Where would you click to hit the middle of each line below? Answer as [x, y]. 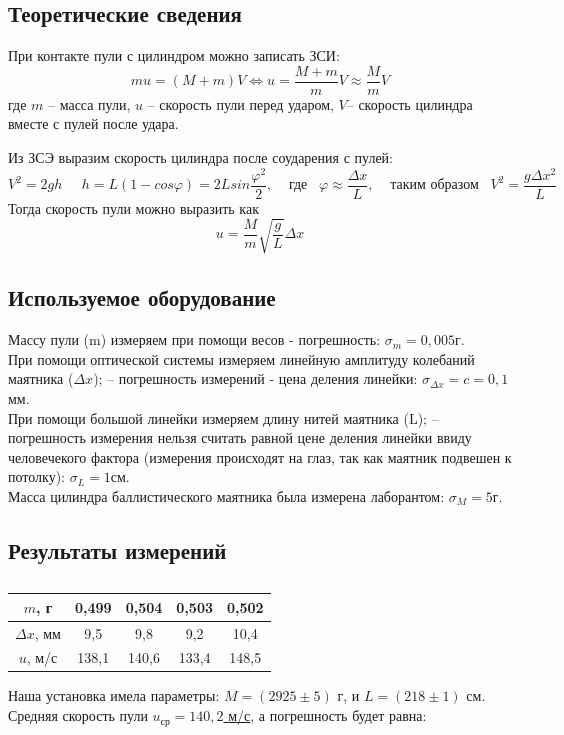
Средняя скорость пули [78, 715]
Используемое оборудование [142, 297]
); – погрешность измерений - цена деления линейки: [255, 378]
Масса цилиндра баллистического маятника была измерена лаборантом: [226, 495]
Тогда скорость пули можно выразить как [133, 207]
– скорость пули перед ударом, [240, 103]
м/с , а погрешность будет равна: [327, 715]
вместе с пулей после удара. [93, 123]
